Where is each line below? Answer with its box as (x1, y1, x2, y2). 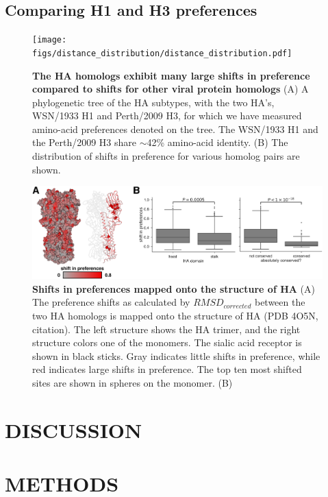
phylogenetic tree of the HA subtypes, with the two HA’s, (32, 95, 275, 109)
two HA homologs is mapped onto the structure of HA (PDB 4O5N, (32, 308, 318, 322)
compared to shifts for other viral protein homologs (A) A (32, 82, 309, 96)
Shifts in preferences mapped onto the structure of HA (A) (32, 281, 315, 295)
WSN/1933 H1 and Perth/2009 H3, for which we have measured (32, 108, 302, 123)
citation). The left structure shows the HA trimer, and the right (32, 322, 301, 336)
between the (254, 295, 305, 309)
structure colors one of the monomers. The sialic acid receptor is (32, 335, 302, 350)
